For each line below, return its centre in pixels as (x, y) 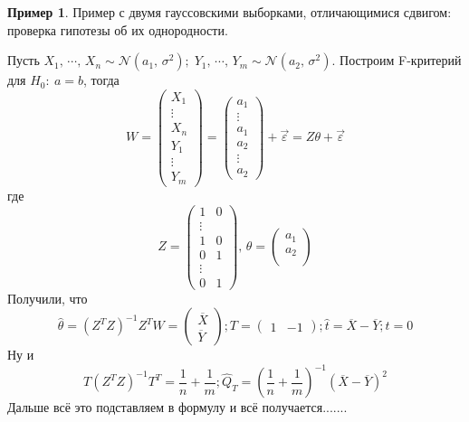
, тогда (101, 80)
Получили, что (48, 298)
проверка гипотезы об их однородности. (118, 29)
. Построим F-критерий (397, 60)
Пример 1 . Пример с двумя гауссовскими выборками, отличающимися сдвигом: (230, 12)
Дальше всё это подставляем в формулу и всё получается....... (177, 407)
